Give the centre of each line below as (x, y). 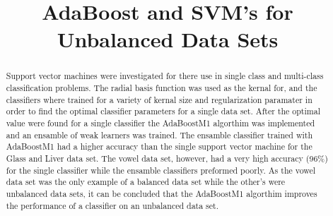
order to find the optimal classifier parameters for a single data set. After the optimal (163, 111)
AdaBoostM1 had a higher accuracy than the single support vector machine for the (159, 146)
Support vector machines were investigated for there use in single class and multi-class (165, 76)
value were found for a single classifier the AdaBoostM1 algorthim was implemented (160, 122)
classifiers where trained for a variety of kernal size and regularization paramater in (159, 99)
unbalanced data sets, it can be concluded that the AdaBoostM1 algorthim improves (162, 193)
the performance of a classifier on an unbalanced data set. (112, 205)
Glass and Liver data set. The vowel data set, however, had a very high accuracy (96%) (167, 158)
